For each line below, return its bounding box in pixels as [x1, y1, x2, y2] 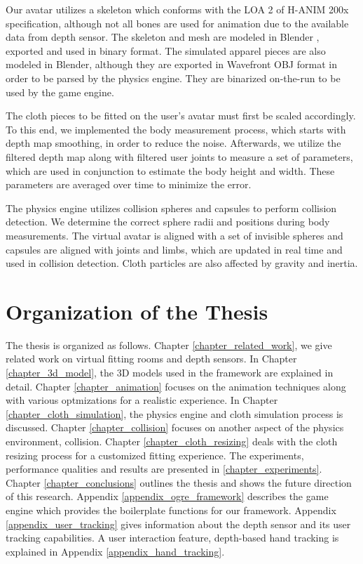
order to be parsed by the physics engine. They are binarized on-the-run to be [6, 70, 341, 85]
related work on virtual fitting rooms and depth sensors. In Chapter [6, 351, 297, 366]
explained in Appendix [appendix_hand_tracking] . [6, 544, 225, 558]
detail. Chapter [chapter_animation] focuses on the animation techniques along [6, 379, 346, 393]
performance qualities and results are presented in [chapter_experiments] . [6, 461, 322, 476]
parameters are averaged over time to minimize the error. [6, 177, 252, 192]
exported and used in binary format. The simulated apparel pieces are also [6, 43, 326, 58]
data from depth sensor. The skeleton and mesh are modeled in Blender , [6, 29, 320, 44]
